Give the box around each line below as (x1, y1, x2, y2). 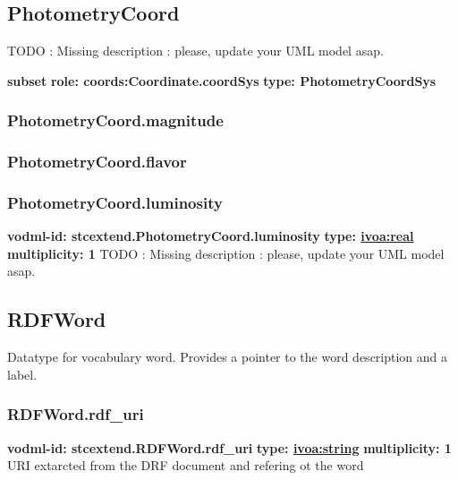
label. (7, 364, 38, 383)
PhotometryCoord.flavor (7, 150, 187, 173)
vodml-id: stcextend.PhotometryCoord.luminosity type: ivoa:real (7, 227, 414, 245)
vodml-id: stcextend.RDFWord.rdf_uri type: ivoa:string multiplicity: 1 (7, 438, 452, 457)
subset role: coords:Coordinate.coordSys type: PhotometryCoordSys (7, 71, 437, 90)
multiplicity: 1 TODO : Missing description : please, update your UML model (7, 244, 445, 262)
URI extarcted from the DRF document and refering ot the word (7, 456, 364, 475)
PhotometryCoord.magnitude (7, 109, 224, 132)
